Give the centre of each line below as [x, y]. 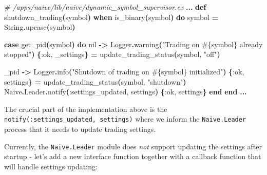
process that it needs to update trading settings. [80, 129]
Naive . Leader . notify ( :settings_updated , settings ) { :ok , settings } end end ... [126, 92]
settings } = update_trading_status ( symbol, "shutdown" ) [95, 81]
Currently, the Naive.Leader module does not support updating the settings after [133, 146]
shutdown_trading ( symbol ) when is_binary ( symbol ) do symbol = [111, 17]
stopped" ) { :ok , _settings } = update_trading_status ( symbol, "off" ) [112, 54]
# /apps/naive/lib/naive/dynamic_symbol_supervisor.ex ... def [105, 7]
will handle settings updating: [51, 166]
